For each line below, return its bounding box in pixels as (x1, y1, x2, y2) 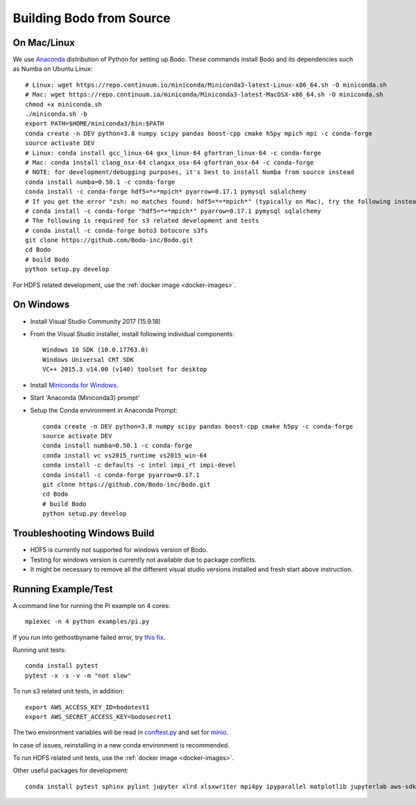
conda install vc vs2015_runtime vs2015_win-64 (42, 451, 207, 459)
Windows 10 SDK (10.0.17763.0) (42, 346, 149, 354)
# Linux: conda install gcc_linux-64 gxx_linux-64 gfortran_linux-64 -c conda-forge (25, 149, 322, 157)
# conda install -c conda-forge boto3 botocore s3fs (25, 226, 208, 234)
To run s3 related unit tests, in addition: (12, 687, 125, 695)
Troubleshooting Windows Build (12, 528, 155, 539)
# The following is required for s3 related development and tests (25, 217, 259, 225)
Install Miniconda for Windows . (30, 381, 119, 389)
